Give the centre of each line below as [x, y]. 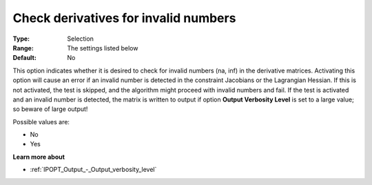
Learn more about [39, 157]
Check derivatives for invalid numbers [124, 18]
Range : [23, 48]
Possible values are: [41, 121]
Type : [21, 39]
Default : [25, 58]
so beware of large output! [50, 109]
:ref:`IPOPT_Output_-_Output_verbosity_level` [93, 170]
